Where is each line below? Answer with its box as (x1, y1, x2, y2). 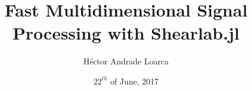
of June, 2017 (110, 74, 159, 87)
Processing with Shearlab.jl (12, 21, 240, 45)
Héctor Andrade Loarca (83, 55, 169, 67)
